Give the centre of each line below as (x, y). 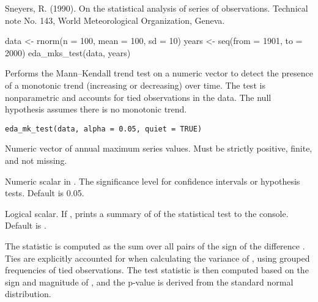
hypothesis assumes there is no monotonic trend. (96, 109)
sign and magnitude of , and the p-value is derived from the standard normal (149, 282)
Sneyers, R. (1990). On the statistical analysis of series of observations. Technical (157, 8)
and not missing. (36, 160)
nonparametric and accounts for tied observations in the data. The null (138, 97)
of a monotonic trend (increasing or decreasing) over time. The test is (135, 85)
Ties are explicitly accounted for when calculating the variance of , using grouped (157, 258)
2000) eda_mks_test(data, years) (68, 52)
